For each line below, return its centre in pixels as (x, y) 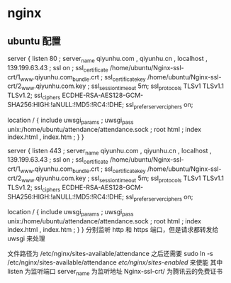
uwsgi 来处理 (27, 238)
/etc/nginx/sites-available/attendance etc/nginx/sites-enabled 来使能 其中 (115, 262)
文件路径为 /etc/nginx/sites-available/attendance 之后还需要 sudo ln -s (111, 254)
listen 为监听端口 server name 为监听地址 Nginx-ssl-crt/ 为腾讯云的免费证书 (115, 272)
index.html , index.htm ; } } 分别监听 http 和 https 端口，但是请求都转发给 (113, 230)
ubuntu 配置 (34, 41)
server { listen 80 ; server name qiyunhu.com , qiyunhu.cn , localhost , (107, 60)
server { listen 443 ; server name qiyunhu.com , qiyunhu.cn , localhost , (109, 151)
